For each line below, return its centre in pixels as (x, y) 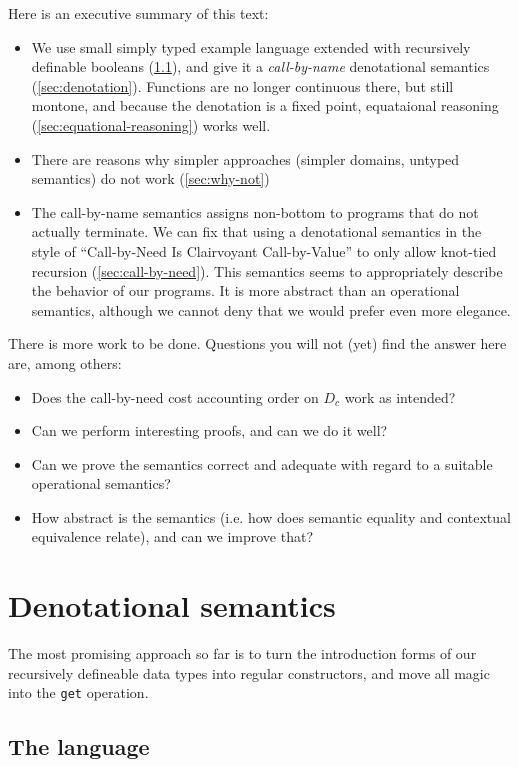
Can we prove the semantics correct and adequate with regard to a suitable (262, 463)
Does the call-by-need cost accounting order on (175, 396)
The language (79, 746)
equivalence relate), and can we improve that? (172, 536)
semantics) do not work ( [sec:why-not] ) (150, 178)
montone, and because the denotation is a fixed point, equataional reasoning (265, 105)
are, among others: (65, 362)
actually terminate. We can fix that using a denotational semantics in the (256, 231)
